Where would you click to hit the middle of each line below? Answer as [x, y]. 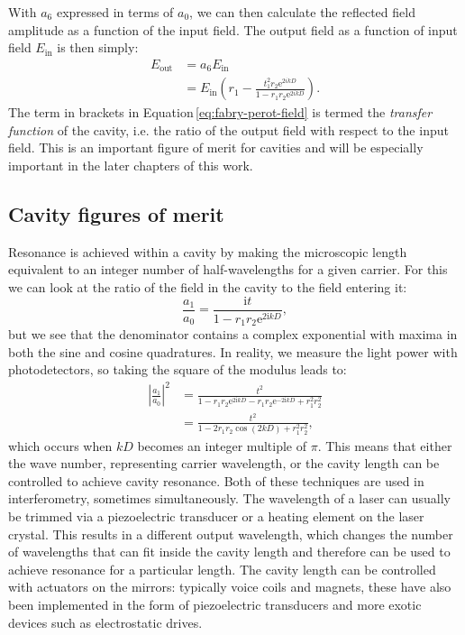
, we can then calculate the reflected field [302, 12]
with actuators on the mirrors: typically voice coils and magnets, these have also [230, 587]
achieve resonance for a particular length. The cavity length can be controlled [222, 569]
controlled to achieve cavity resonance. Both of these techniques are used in [216, 480]
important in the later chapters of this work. [131, 166]
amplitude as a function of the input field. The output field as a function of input [233, 29]
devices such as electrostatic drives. [105, 622]
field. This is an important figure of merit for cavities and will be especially [216, 147]
